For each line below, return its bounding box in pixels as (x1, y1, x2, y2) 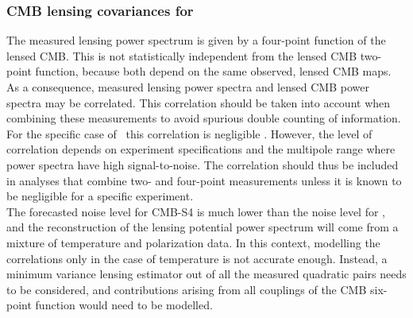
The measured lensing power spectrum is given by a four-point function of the (6, 32, 386, 48)
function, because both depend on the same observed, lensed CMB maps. (35, 63, 392, 79)
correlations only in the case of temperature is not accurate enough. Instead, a (6, 250, 388, 266)
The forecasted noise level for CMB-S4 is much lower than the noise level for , (6, 203, 385, 219)
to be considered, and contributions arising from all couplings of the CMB (6, 281, 367, 297)
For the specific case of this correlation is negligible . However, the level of (6, 125, 372, 142)
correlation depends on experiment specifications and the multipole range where (6, 141, 396, 157)
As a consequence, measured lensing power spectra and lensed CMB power (6, 79, 369, 95)
